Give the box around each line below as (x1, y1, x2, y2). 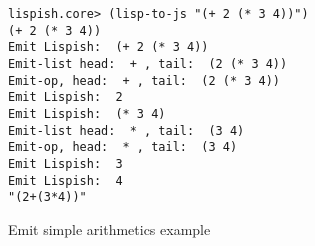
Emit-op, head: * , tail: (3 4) (8, 140, 238, 155)
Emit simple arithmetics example (8, 218, 211, 239)
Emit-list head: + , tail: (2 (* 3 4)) (8, 56, 288, 71)
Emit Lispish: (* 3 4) (8, 106, 166, 121)
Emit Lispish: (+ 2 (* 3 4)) (8, 40, 209, 55)
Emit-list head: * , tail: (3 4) (8, 123, 245, 138)
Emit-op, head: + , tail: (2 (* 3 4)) (8, 73, 281, 88)
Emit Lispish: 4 (8, 173, 123, 188)
